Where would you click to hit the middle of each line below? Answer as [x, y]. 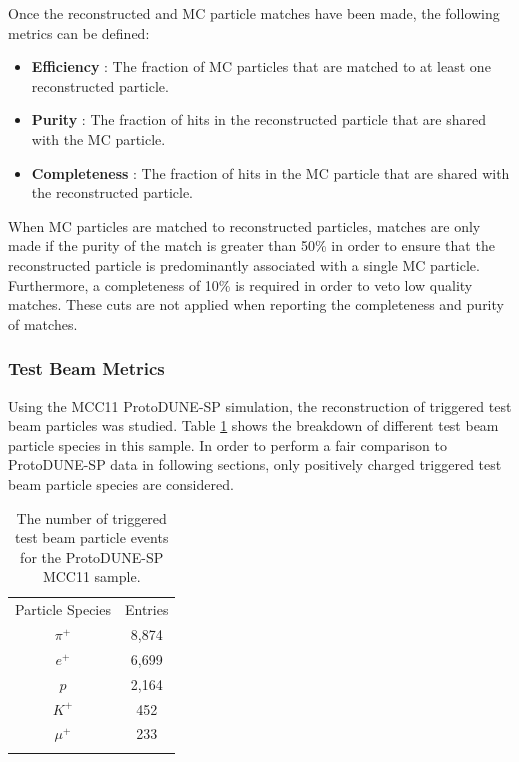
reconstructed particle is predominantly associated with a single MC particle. [244, 264]
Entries [146, 609]
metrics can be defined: [79, 32]
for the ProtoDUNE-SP [92, 556]
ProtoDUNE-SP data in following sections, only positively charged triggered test [255, 464]
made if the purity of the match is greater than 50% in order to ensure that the [251, 245]
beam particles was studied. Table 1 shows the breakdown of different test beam [253, 425]
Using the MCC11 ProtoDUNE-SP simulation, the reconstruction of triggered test [260, 405]
